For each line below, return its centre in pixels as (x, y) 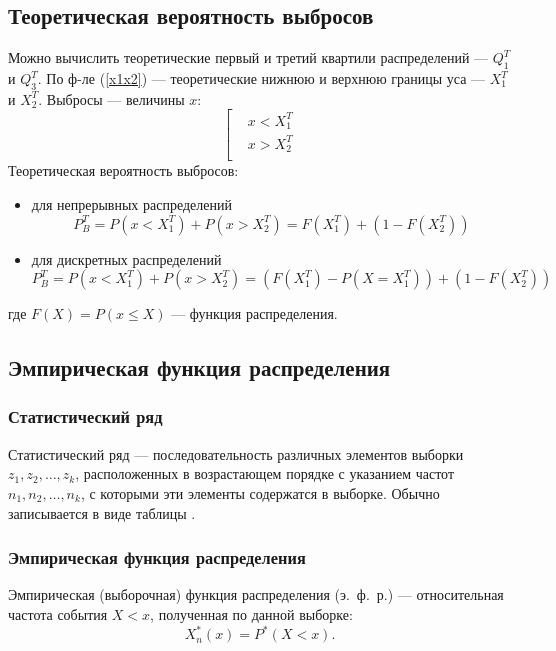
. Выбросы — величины (111, 98)
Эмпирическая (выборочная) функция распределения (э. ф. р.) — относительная (256, 594)
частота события (58, 613)
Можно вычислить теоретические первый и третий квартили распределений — (248, 57)
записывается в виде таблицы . (102, 512)
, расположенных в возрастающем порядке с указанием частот (265, 473)
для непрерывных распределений (131, 203)
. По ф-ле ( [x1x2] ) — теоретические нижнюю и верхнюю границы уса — (261, 78)
